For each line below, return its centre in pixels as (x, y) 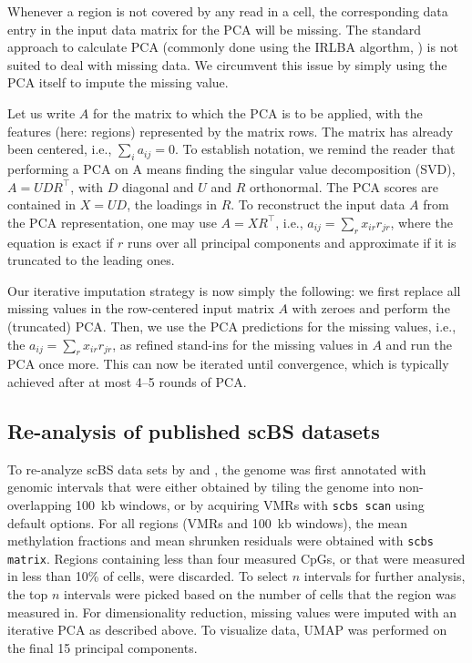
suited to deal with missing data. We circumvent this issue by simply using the (227, 64)
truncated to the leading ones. (91, 260)
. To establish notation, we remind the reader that (315, 149)
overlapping (40, 504)
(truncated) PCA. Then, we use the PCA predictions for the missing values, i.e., (232, 326)
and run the (419, 344)
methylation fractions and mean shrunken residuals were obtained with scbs (221, 541)
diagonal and (158, 186)
